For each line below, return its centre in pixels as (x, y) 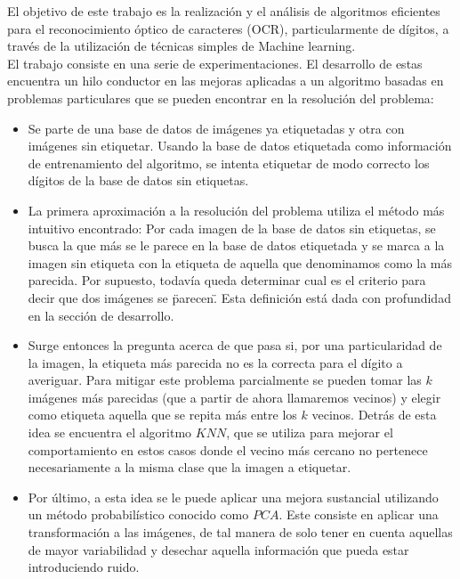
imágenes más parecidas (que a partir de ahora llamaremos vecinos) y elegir (234, 397)
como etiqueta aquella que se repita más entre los (162, 415)
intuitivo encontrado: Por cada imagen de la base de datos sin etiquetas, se (232, 228)
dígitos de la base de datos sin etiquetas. (138, 180)
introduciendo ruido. (84, 567)
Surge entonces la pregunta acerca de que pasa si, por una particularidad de (235, 345)
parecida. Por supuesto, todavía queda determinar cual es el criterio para (227, 280)
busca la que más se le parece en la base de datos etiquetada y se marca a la (236, 245)
